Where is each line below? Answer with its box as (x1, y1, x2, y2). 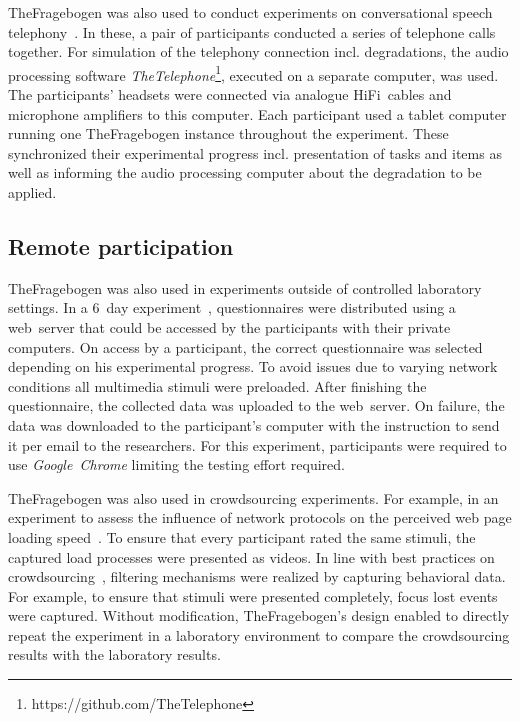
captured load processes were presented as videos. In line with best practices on (8, 546, 495, 567)
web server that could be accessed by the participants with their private (8, 316, 451, 337)
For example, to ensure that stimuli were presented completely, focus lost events (8, 585, 498, 606)
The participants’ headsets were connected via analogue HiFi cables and (8, 84, 452, 105)
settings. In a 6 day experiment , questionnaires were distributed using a (8, 297, 456, 318)
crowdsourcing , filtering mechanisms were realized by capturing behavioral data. (8, 566, 506, 587)
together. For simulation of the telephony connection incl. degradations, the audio (8, 41, 509, 62)
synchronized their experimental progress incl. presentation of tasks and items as (8, 142, 502, 163)
